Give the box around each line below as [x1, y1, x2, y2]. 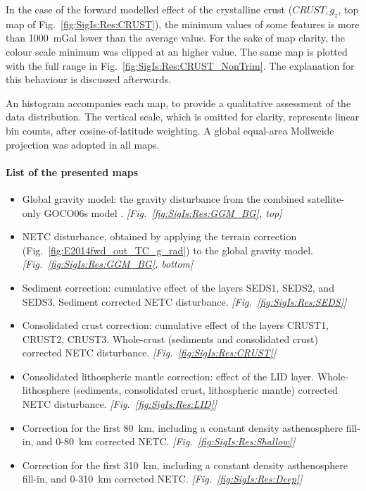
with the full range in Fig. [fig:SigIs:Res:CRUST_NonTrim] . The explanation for [6, 58, 355, 73]
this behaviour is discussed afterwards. [6, 72, 172, 87]
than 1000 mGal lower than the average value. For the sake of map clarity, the [6, 30, 345, 45]
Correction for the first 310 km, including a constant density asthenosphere [22, 457, 348, 472]
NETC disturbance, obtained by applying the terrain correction [22, 229, 297, 244]
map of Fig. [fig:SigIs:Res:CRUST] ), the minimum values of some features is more [6, 16, 360, 31]
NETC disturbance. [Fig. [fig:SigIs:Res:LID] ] [22, 397, 217, 411]
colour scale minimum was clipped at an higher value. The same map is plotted [6, 44, 348, 58]
